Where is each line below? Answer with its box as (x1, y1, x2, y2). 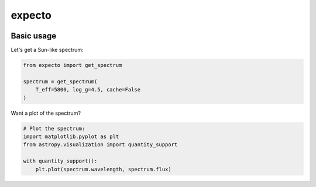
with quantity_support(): (23, 158, 98, 164)
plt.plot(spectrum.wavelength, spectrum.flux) (35, 166, 172, 172)
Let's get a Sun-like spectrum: (11, 47, 84, 54)
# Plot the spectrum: (23, 125, 85, 132)
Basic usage (11, 31, 57, 41)
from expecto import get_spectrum (23, 62, 122, 69)
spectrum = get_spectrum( (23, 78, 98, 84)
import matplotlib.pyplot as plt (23, 133, 119, 140)
